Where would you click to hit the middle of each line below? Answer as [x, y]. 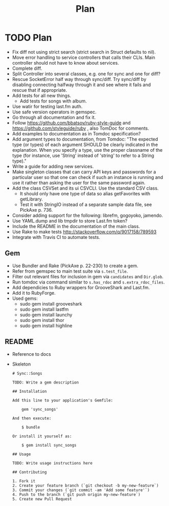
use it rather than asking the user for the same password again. [79, 183]
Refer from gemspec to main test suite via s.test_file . [70, 271]
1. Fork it [24, 481]
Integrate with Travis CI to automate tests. [56, 237]
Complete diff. [27, 68]
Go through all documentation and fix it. [54, 117]
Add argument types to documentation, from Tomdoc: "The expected [85, 139]
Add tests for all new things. [42, 95]
